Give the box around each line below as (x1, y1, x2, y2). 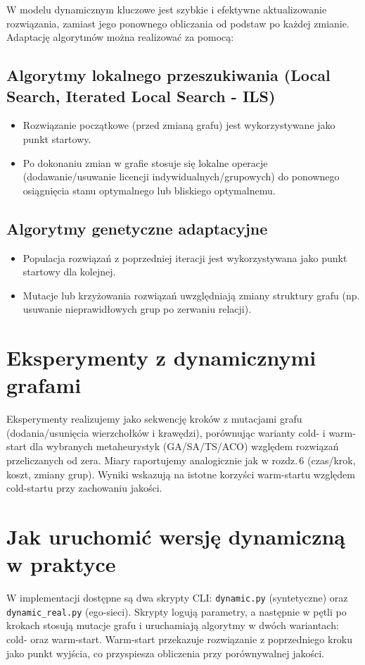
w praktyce (6, 549, 116, 578)
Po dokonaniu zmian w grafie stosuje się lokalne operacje (23, 155, 268, 170)
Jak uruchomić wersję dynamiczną (6, 521, 346, 550)
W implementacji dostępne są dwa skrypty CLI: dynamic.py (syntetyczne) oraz (6, 590, 348, 605)
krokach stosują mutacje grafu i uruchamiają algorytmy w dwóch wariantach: (6, 618, 339, 633)
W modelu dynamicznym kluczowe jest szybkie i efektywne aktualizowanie (6, 2, 327, 16)
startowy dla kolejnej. (23, 264, 116, 279)
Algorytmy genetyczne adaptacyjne (6, 217, 268, 239)
